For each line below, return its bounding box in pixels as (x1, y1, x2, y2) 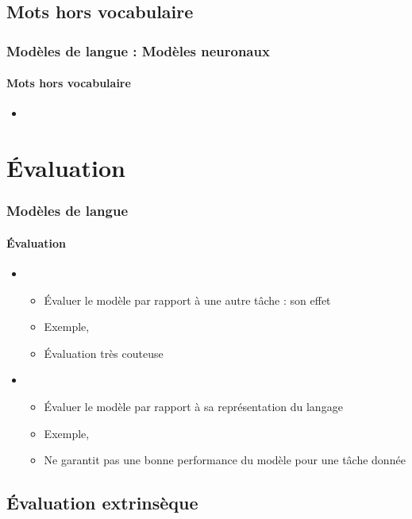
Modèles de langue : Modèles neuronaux (6, 40, 270, 60)
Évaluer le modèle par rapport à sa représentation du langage (44, 398, 343, 414)
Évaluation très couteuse (44, 344, 164, 361)
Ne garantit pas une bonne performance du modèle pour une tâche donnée (44, 452, 406, 468)
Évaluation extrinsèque (6, 490, 198, 515)
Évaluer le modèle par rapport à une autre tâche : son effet (44, 291, 331, 308)
